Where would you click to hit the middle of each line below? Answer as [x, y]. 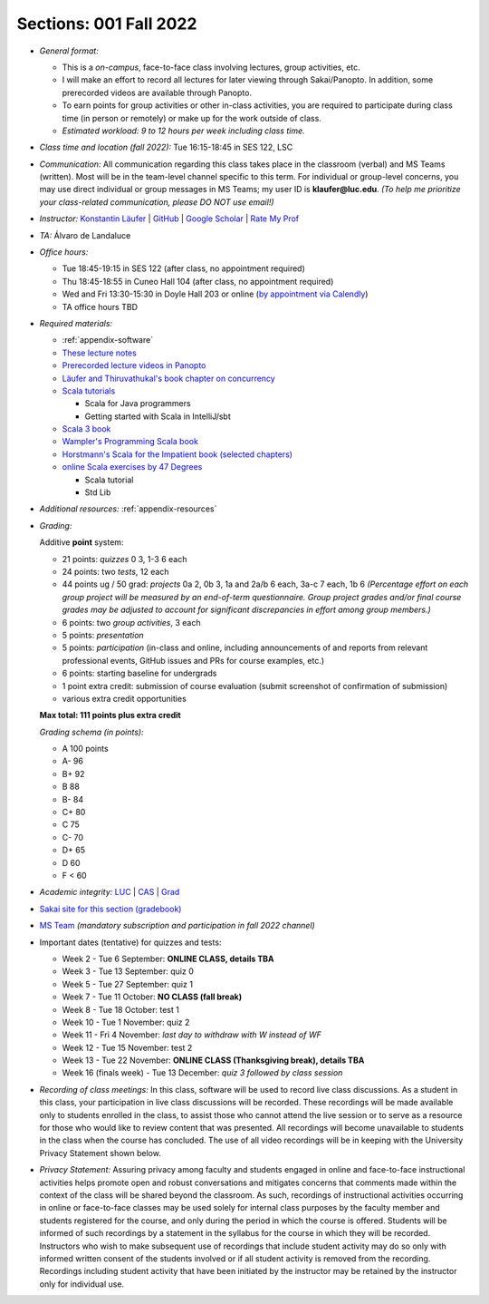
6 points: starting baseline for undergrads [139, 673]
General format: [69, 51]
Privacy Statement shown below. [101, 1153]
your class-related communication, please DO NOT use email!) [157, 202]
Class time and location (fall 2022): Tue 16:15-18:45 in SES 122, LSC [166, 147]
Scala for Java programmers [138, 404]
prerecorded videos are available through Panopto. [157, 92]
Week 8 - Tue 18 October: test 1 [121, 1009]
